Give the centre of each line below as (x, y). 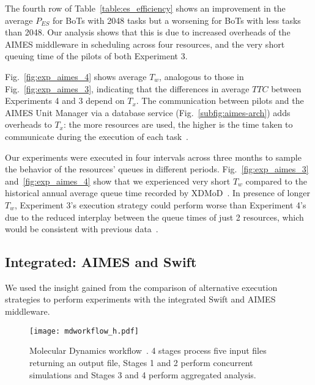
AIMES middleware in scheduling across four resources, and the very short (145, 44)
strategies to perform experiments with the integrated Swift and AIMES (140, 299)
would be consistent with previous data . (82, 229)
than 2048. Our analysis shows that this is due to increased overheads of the (148, 32)
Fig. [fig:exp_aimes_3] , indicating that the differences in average (127, 88)
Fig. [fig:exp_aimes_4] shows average (76, 76)
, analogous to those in (202, 76)
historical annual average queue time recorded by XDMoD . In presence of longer (157, 193)
